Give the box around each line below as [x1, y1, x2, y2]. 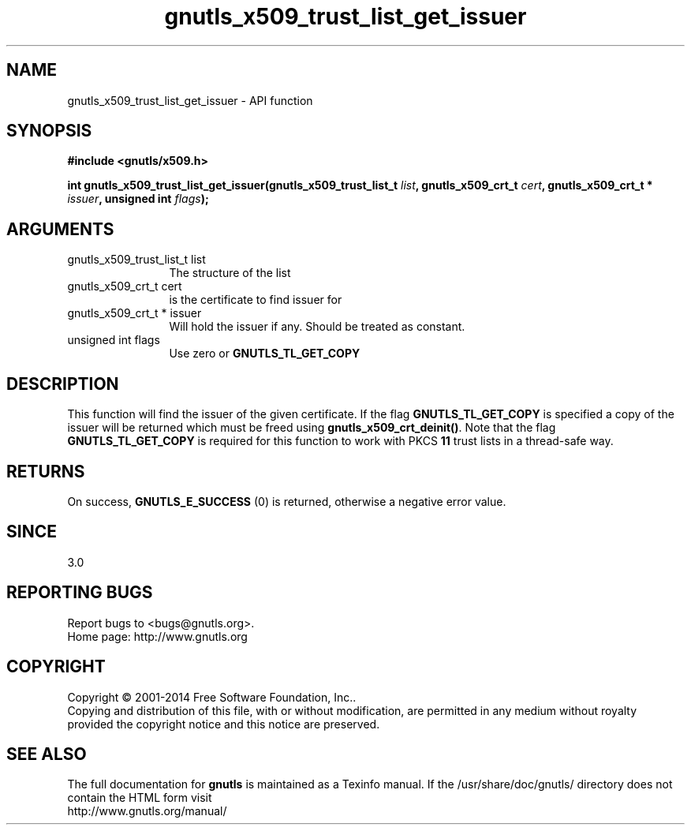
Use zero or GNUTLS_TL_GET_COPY [169, 346, 360, 361]
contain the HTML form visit [67, 791, 212, 805]
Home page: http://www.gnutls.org [67, 629, 248, 643]
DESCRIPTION [6, 373, 119, 394]
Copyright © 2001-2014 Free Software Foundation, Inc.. [67, 690, 357, 704]
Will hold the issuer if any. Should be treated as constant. [169, 320, 465, 334]
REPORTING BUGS [6, 582, 153, 603]
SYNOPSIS [6, 121, 92, 141]
